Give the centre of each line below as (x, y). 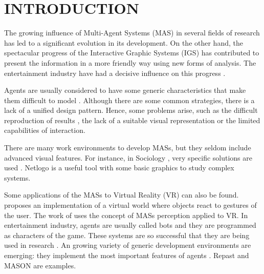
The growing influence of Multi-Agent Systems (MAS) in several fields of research (132, 33)
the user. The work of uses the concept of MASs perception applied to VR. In (126, 215)
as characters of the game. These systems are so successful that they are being (127, 235)
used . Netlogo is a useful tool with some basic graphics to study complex (119, 168)
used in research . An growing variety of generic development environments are (128, 245)
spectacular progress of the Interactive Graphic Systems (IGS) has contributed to (132, 53)
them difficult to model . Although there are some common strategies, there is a (129, 100)
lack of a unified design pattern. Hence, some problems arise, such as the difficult (131, 110)
